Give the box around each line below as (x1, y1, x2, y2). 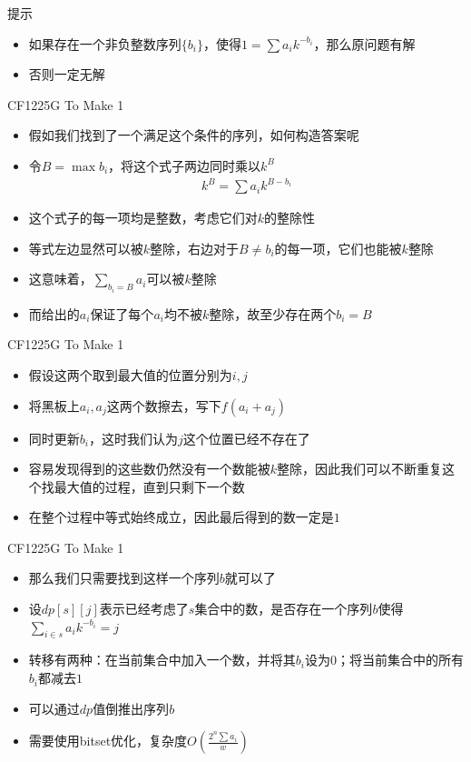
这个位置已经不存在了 (182, 428, 310, 447)
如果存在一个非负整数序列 (28, 34, 182, 53)
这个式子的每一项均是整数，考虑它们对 (28, 208, 258, 227)
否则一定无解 (28, 65, 105, 84)
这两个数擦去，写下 (106, 396, 221, 415)
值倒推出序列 (93, 698, 170, 717)
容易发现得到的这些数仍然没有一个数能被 (28, 459, 270, 478)
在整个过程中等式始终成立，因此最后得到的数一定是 (28, 507, 334, 526)
